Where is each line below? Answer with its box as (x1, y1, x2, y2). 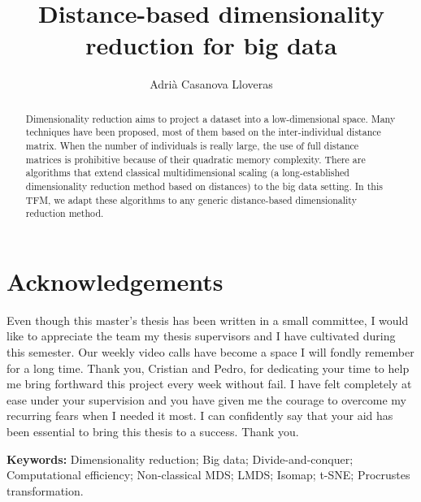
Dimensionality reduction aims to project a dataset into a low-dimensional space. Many (25, 111, 396, 125)
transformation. (7, 482, 84, 499)
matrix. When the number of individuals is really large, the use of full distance (25, 139, 359, 153)
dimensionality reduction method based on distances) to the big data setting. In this (25, 179, 383, 193)
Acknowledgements (7, 264, 224, 297)
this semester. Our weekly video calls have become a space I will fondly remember (7, 344, 414, 361)
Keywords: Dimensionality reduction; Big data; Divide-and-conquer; (7, 450, 354, 467)
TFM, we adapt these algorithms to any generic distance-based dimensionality (25, 193, 357, 206)
